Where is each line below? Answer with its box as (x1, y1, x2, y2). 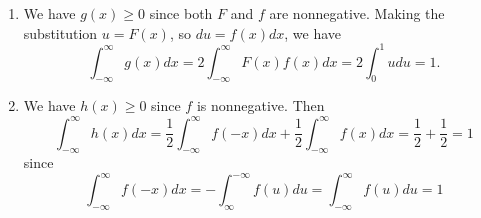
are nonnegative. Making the (269, 3, 445, 23)
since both (149, 3, 213, 23)
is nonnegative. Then (196, 95, 325, 116)
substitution (23, 22, 98, 43)
